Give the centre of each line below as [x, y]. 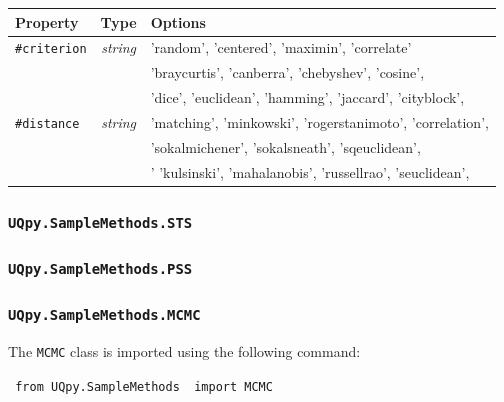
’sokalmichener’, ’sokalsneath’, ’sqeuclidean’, [285, 146]
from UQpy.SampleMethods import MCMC [144, 386]
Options [178, 21]
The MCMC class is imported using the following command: [184, 351]
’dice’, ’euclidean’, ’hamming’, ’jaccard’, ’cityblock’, [307, 97]
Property [47, 21]
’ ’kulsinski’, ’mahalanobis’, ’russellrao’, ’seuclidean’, [310, 171]
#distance [47, 123]
